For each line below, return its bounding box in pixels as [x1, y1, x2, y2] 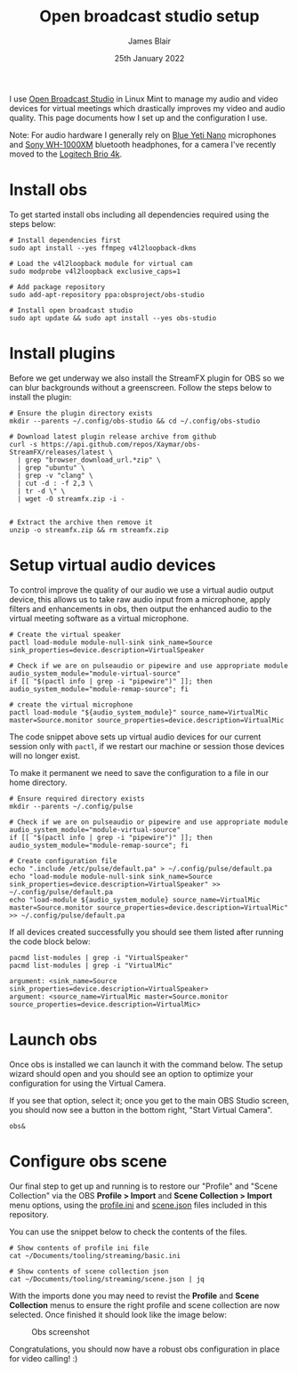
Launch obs [9, 1030, 98, 1049]
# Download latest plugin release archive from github [9, 432, 217, 441]
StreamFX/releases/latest [9, 448, 105, 456]
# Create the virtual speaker [9, 630, 122, 639]
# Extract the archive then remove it [9, 518, 153, 527]
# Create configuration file [9, 856, 117, 865]
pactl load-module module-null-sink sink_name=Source [9, 638, 213, 647]
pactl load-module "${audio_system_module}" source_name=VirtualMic [9, 707, 269, 717]
